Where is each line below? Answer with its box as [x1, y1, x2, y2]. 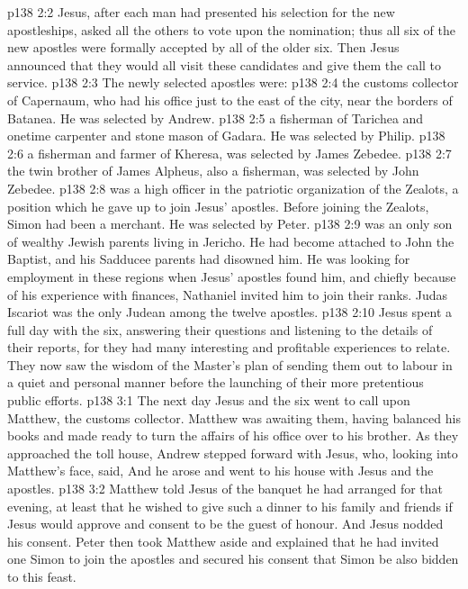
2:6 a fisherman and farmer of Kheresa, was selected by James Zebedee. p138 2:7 [7, 143, 452, 162]
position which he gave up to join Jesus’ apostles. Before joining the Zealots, [7, 196, 429, 215]
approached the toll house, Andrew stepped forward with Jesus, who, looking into [7, 443, 458, 462]
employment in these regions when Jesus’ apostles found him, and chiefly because [7, 267, 456, 285]
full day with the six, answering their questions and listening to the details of [7, 320, 433, 339]
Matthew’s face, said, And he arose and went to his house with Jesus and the [7, 461, 434, 480]
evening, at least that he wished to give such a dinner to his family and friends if [7, 496, 453, 515]
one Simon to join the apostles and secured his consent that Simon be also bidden [7, 549, 459, 568]
